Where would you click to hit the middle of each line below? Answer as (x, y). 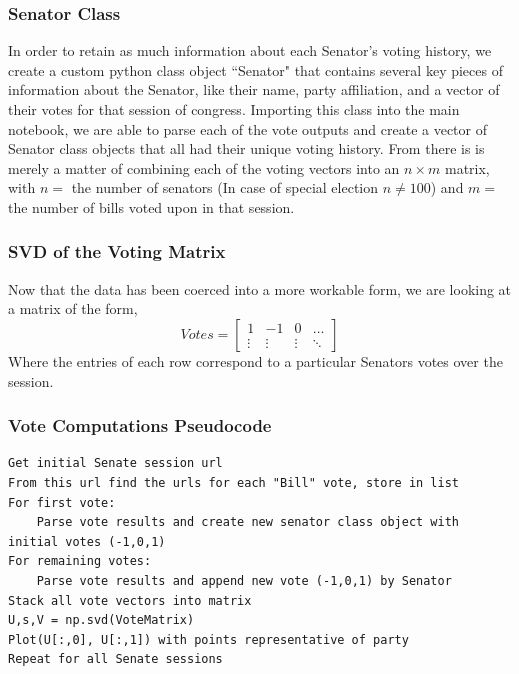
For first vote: (62, 502)
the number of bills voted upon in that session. (151, 206)
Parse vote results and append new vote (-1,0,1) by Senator (244, 580)
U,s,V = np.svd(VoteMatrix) (101, 620)
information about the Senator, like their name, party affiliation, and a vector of (254, 89)
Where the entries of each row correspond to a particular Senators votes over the (255, 360)
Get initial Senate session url (115, 463)
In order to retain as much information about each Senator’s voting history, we (250, 50)
